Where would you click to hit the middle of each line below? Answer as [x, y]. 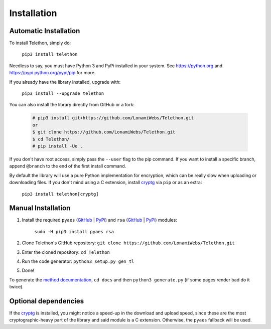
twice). [16, 287]
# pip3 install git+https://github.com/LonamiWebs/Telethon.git [113, 118]
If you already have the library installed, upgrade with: [65, 82]
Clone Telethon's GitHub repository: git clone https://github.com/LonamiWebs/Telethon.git [128, 243]
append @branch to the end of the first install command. [68, 166]
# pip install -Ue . [57, 146]
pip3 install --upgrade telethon [63, 94]
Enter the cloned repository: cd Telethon [66, 252]
